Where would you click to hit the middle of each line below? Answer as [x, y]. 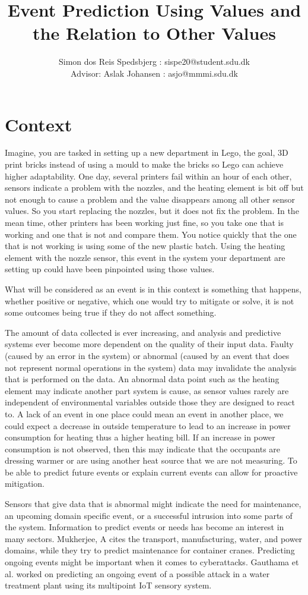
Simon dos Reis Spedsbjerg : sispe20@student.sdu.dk [154, 62]
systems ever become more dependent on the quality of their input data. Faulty [149, 344]
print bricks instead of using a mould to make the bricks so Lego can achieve [144, 164]
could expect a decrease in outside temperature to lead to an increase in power [148, 425]
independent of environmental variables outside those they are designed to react [150, 402]
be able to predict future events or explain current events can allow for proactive [151, 472]
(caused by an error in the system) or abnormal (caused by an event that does [147, 355]
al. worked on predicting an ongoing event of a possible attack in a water [137, 573]
